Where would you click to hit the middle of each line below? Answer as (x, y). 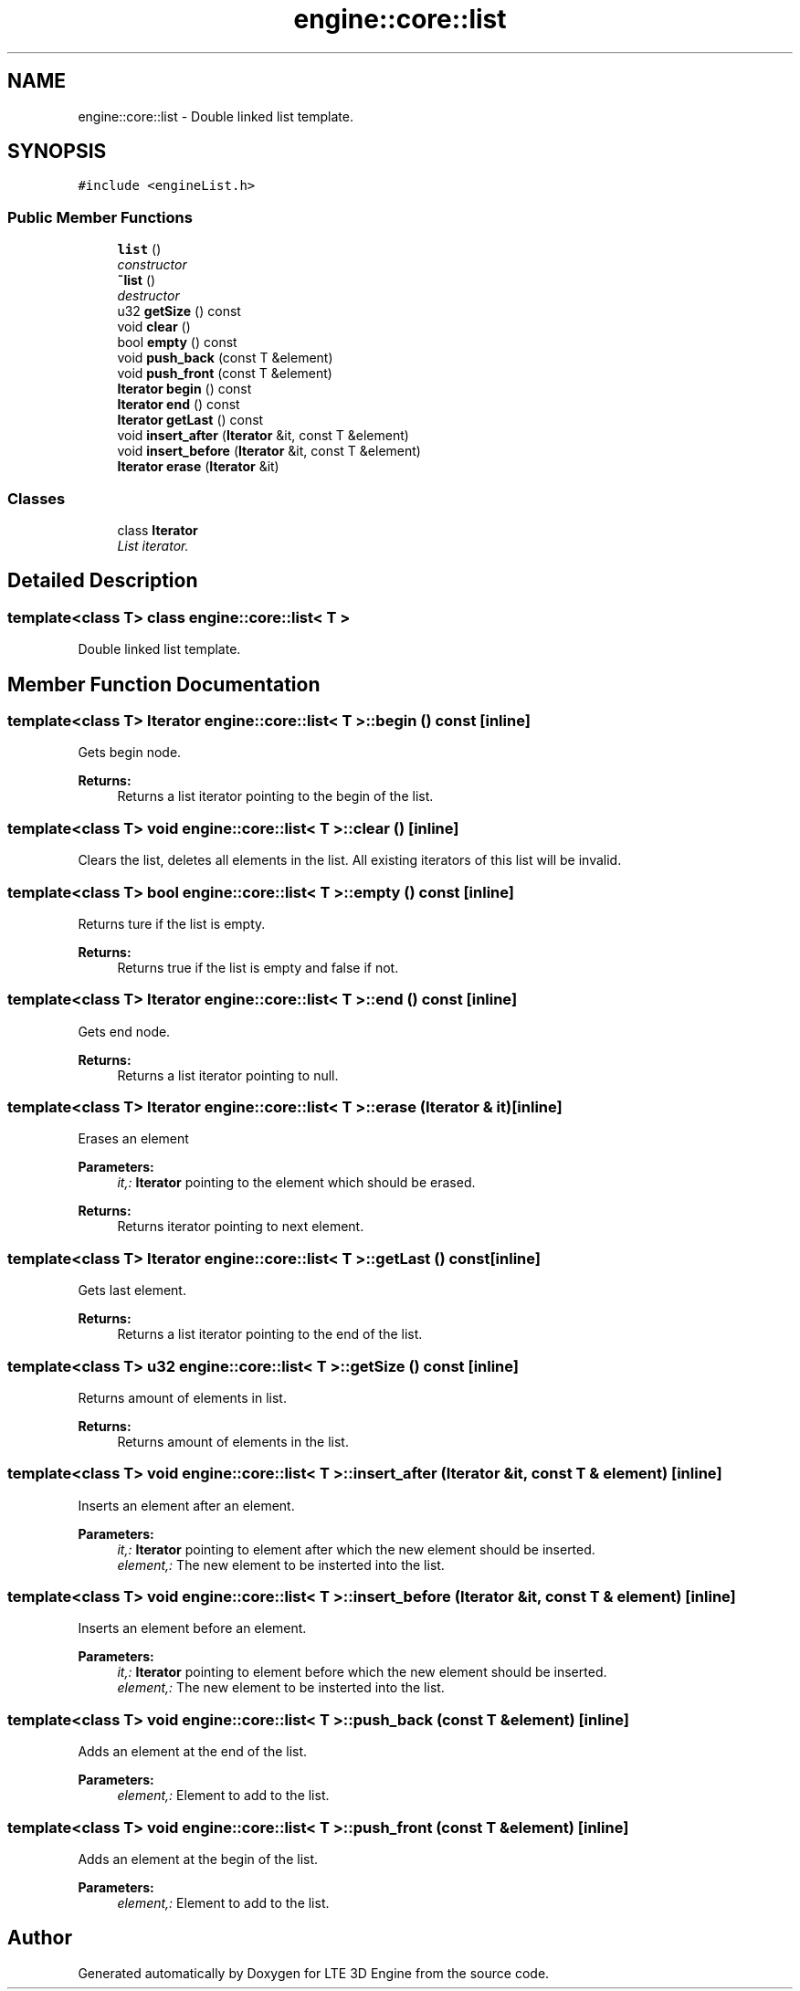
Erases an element (133, 1139)
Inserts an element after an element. (186, 1505)
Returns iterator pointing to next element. (241, 1227)
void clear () (154, 327)
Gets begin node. (130, 753)
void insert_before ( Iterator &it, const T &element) (269, 451)
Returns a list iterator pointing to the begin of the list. (275, 796)
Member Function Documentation (164, 684)
